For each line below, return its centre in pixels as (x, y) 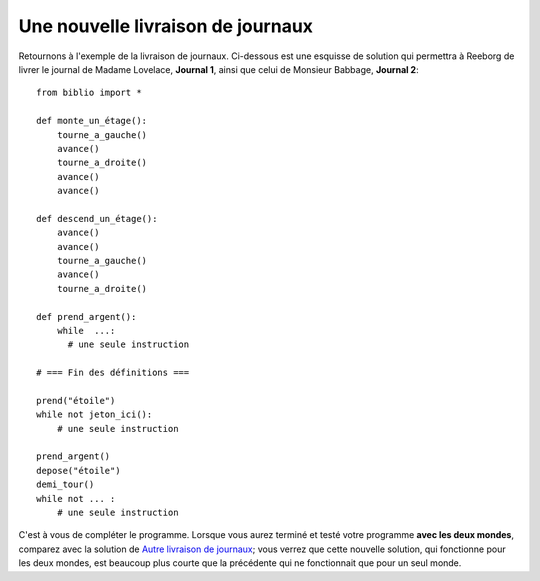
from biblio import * (89, 93)
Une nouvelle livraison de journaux (166, 26)
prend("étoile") (76, 400)
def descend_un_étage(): (97, 218)
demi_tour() (65, 484)
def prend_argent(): (86, 316)
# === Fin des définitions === (113, 373)
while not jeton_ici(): (94, 414)
